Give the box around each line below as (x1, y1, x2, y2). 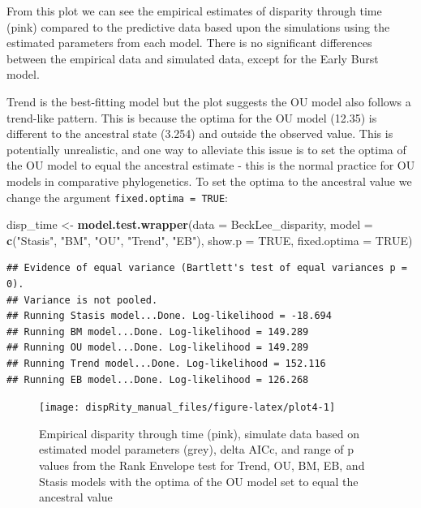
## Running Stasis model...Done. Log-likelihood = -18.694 (6, 310, 332, 322)
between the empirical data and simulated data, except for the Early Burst (6, 50, 379, 67)
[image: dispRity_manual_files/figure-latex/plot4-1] (39, 402, 336, 414)
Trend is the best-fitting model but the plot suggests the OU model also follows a (6, 93, 411, 110)
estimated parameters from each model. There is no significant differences (6, 34, 372, 51)
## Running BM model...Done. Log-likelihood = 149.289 (6, 325, 309, 338)
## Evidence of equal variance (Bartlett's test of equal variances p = (6, 262, 407, 274)
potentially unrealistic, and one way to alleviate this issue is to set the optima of (6, 140, 406, 157)
